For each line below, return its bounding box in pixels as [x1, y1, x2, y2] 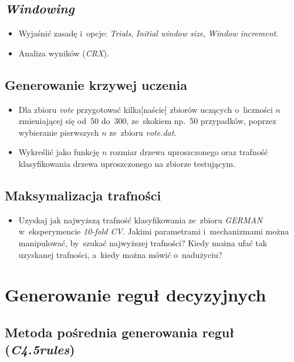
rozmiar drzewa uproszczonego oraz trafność [109, 146, 268, 158]
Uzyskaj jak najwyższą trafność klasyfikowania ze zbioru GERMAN [18, 213, 263, 226]
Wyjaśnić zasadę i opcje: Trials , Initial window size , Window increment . [18, 27, 279, 39]
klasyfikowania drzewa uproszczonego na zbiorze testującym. [18, 157, 236, 169]
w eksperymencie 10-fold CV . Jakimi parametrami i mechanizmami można [18, 225, 289, 237]
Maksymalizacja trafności [5, 186, 161, 204]
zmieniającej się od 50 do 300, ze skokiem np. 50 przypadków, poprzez [18, 115, 276, 127]
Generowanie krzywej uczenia [5, 75, 187, 93]
